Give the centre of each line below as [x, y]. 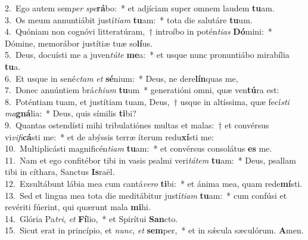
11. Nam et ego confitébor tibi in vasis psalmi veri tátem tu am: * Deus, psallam [150, 160]
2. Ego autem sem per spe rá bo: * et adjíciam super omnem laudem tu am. [140, 8]
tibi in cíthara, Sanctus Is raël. [60, 172]
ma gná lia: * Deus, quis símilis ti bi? [71, 113]
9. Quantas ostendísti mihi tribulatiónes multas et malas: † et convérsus [137, 124]
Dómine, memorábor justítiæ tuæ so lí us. [79, 43]
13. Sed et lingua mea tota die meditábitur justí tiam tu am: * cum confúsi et [146, 195]
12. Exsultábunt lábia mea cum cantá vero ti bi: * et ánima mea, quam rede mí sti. [154, 183]
